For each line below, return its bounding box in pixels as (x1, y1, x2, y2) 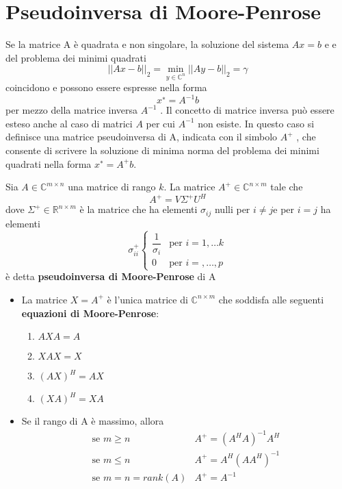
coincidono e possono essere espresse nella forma (5, 80, 207, 95)
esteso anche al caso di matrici (5, 116, 133, 130)
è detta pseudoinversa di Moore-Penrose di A (5, 269, 216, 284)
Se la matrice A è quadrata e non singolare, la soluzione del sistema (5, 37, 289, 51)
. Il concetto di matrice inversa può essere (160, 103, 334, 117)
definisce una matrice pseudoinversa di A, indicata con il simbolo (5, 129, 278, 144)
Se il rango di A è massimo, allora (21, 414, 164, 428)
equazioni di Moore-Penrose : (21, 305, 159, 320)
